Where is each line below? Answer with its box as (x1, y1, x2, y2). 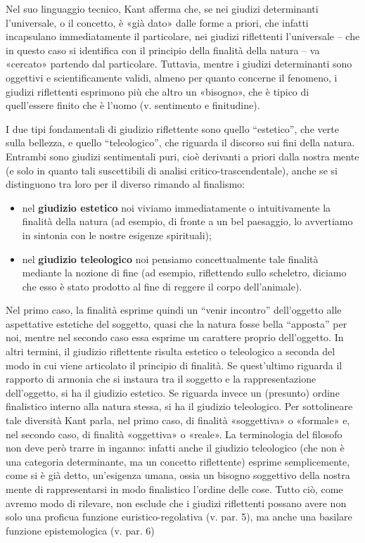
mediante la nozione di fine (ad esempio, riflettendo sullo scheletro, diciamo (22, 265, 347, 280)
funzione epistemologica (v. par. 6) (6, 523, 155, 537)
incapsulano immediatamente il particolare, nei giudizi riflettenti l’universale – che (6, 29, 360, 44)
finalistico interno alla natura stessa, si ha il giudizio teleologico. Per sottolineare (6, 399, 353, 414)
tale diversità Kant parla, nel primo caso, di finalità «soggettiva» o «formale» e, (6, 413, 350, 428)
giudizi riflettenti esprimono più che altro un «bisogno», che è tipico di (6, 84, 309, 98)
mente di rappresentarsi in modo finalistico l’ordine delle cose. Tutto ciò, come (6, 482, 343, 496)
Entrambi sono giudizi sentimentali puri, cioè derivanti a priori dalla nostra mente (6, 148, 359, 163)
